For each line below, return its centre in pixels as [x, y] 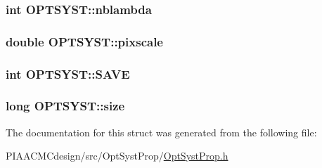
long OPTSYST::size [65, 106]
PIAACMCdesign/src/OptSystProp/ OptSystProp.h [117, 156]
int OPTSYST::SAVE [68, 73]
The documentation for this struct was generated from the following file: [161, 132]
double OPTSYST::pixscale [84, 41]
